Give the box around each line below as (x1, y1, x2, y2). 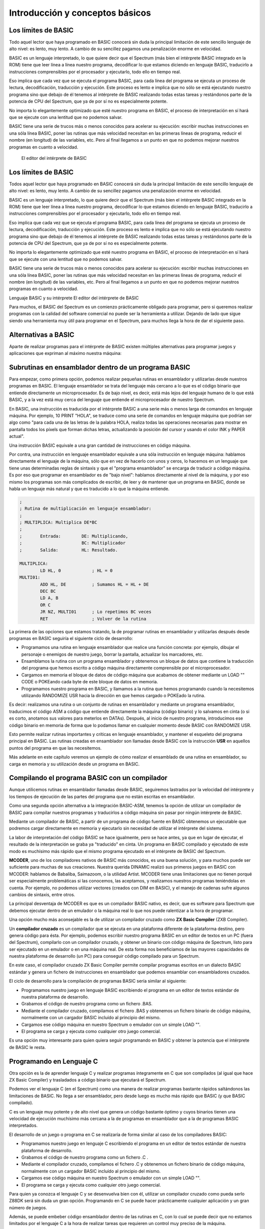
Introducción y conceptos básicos (9, 7, 151, 18)
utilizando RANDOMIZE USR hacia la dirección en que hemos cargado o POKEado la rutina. (21, 693, 206, 699)
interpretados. (9, 1122, 38, 1128)
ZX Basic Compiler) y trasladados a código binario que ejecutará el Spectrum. (9, 1077, 167, 1083)
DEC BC (40, 588, 56, 594)
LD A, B (40, 595, 59, 601)
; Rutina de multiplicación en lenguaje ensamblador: (19, 506, 152, 511)
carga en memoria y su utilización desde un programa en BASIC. (9, 761, 140, 767)
